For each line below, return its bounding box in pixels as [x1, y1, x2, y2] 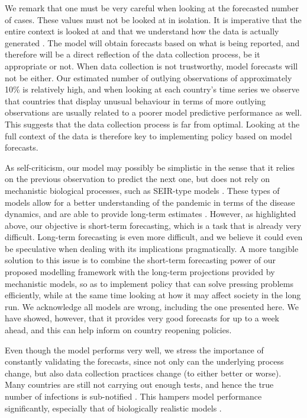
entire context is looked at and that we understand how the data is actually [5, 25, 279, 37]
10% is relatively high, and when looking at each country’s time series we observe [5, 83, 299, 95]
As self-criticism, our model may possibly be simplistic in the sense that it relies [5, 161, 295, 173]
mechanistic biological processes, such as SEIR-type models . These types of [5, 184, 280, 196]
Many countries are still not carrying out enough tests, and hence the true [5, 378, 274, 391]
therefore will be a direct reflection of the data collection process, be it [5, 48, 260, 60]
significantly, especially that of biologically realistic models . [5, 401, 222, 414]
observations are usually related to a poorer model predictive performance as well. [5, 106, 302, 119]
